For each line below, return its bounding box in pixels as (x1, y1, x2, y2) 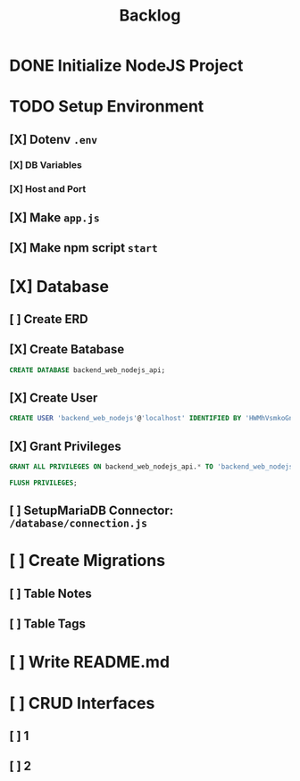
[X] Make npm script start (9, 240, 158, 255)
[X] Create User (9, 390, 98, 406)
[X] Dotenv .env (9, 131, 98, 147)
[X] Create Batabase (9, 342, 125, 357)
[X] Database (9, 276, 110, 296)
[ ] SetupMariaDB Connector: (9, 503, 174, 519)
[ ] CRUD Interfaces (9, 693, 155, 713)
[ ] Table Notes (9, 586, 92, 601)
